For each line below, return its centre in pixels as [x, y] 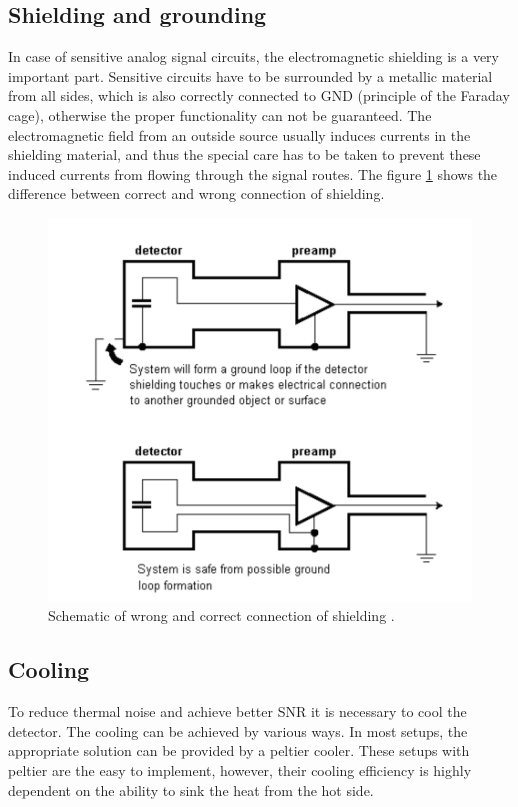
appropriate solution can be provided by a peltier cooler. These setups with [239, 750]
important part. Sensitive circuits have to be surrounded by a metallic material [250, 75]
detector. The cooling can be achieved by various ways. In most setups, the [238, 730]
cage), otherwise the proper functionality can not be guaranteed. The [220, 114]
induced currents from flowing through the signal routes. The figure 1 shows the [253, 173]
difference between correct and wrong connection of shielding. [196, 193]
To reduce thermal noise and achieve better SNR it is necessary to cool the [237, 711]
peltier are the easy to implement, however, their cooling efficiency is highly [240, 769]
